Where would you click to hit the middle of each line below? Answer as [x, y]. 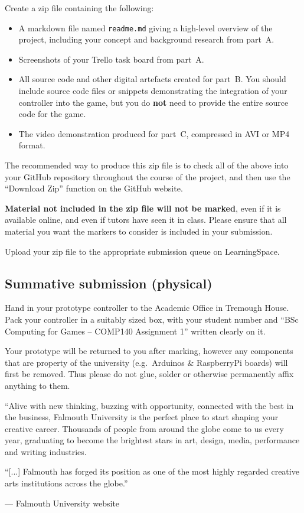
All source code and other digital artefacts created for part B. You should [152, 79]
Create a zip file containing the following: [79, 8]
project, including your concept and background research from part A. [146, 39]
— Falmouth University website [62, 503]
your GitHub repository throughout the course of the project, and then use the [148, 176]
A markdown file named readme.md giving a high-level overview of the [146, 27]
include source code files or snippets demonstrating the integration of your [153, 91]
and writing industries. [46, 451]
